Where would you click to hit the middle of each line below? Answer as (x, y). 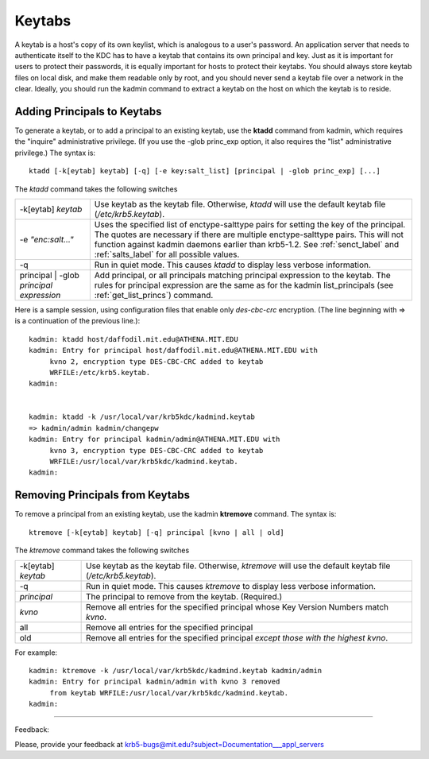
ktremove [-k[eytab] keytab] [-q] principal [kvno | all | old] (157, 532)
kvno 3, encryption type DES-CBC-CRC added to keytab (157, 450)
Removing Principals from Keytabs (102, 496)
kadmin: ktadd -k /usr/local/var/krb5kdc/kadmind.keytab (142, 417)
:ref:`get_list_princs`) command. (154, 295)
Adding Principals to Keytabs (88, 111)
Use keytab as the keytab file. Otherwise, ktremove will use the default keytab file (238, 566)
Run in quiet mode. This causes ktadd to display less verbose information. (232, 265)
